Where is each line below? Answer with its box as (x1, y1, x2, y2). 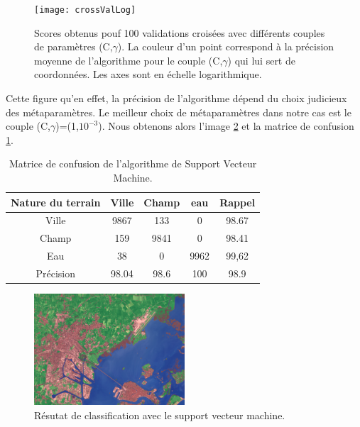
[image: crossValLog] (34, 5, 136, 15)
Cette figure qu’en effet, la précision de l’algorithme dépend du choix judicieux (6, 91, 347, 106)
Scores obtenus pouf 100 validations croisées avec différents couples (34, 25, 325, 40)
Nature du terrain (11, 194, 101, 209)
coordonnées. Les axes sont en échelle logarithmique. (34, 67, 262, 82)
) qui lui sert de (227, 52, 295, 67)
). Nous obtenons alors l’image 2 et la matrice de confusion (98, 118, 354, 133)
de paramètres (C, (34, 39, 113, 54)
